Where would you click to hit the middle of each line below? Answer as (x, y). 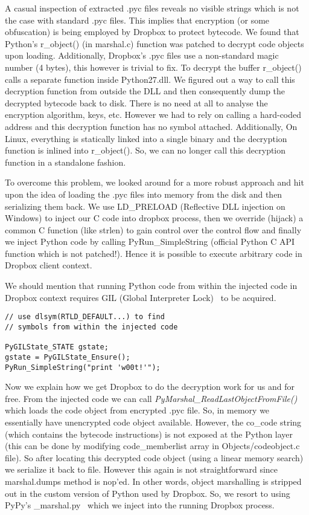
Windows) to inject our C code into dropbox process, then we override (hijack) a (154, 218)
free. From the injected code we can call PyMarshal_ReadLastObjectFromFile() (151, 398)
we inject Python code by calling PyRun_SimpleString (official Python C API (150, 241)
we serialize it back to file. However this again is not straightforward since (142, 469)
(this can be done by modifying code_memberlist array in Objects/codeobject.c (152, 446)
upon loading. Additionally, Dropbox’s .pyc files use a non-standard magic (142, 55)
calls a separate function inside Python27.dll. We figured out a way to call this (150, 79)
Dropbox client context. (49, 265)
